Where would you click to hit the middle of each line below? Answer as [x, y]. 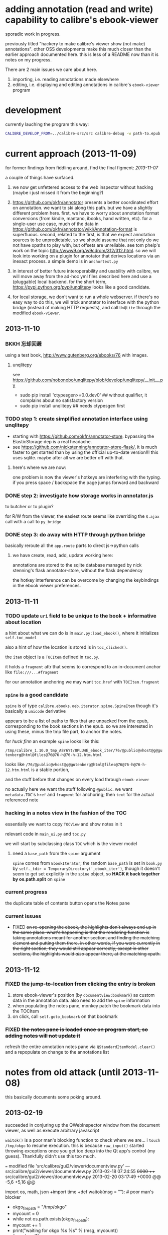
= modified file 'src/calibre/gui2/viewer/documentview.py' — [68, 1166]
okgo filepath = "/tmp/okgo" [40, 1207]
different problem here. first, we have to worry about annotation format [86, 213]
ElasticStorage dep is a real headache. [52, 441]
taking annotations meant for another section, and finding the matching [86, 938]
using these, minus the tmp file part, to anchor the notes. [64, 732]
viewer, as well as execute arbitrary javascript [52, 1130]
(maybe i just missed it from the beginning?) [58, 192]
